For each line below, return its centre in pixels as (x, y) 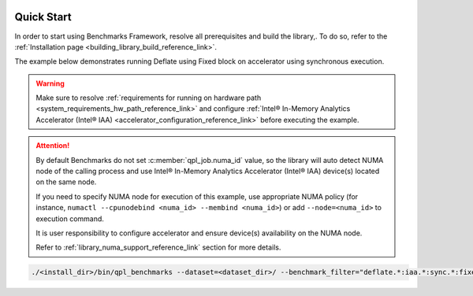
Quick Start (43, 17)
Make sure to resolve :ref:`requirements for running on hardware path (149, 98)
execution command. (70, 218)
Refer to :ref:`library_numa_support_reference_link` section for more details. (158, 247)
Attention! (53, 146)
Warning (50, 83)
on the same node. (66, 182)
